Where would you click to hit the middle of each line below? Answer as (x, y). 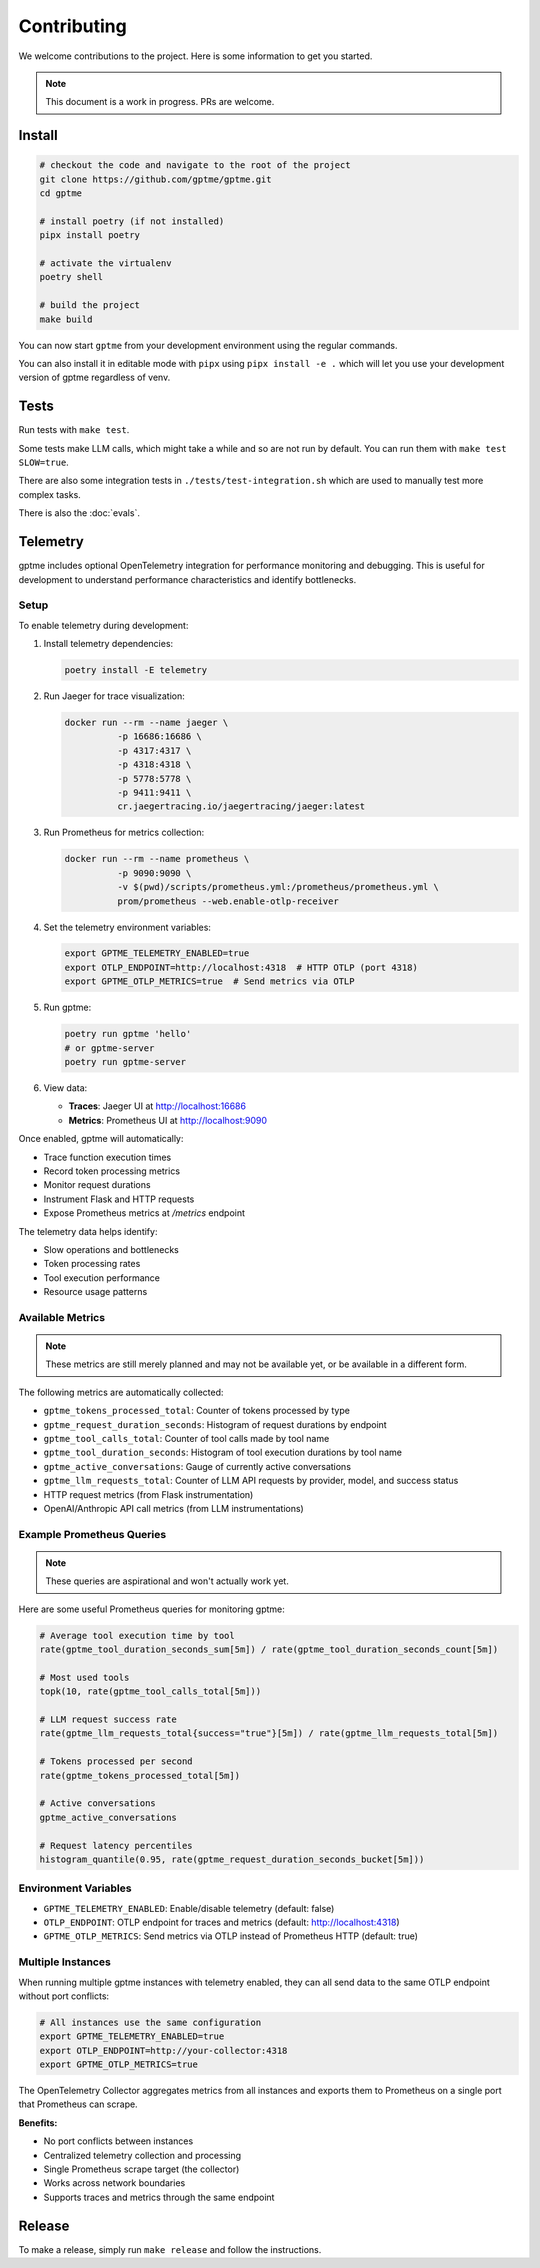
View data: (65, 1088)
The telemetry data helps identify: (88, 1231)
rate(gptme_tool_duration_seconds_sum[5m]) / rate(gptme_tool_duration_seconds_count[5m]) (269, 1649)
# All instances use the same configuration (150, 2022)
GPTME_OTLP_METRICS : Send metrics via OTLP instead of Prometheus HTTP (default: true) (231, 1936)
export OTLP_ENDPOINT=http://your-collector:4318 (163, 2050)
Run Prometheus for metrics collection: (124, 832)
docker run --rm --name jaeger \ (146, 723)
